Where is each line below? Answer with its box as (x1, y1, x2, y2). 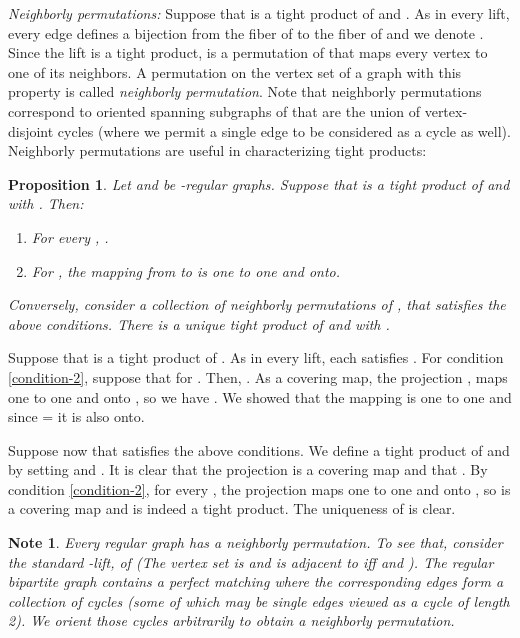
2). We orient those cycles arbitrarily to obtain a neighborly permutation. (8, 610, 455, 631)
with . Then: (8, 193, 84, 214)
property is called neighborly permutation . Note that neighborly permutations (8, 81, 482, 102)
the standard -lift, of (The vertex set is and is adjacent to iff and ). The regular (8, 551, 494, 572)
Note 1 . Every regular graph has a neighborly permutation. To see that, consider (8, 532, 503, 553)
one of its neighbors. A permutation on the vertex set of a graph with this (8, 61, 462, 82)
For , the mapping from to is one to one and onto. (31, 260, 341, 281)
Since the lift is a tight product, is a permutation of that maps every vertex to (8, 42, 488, 63)
